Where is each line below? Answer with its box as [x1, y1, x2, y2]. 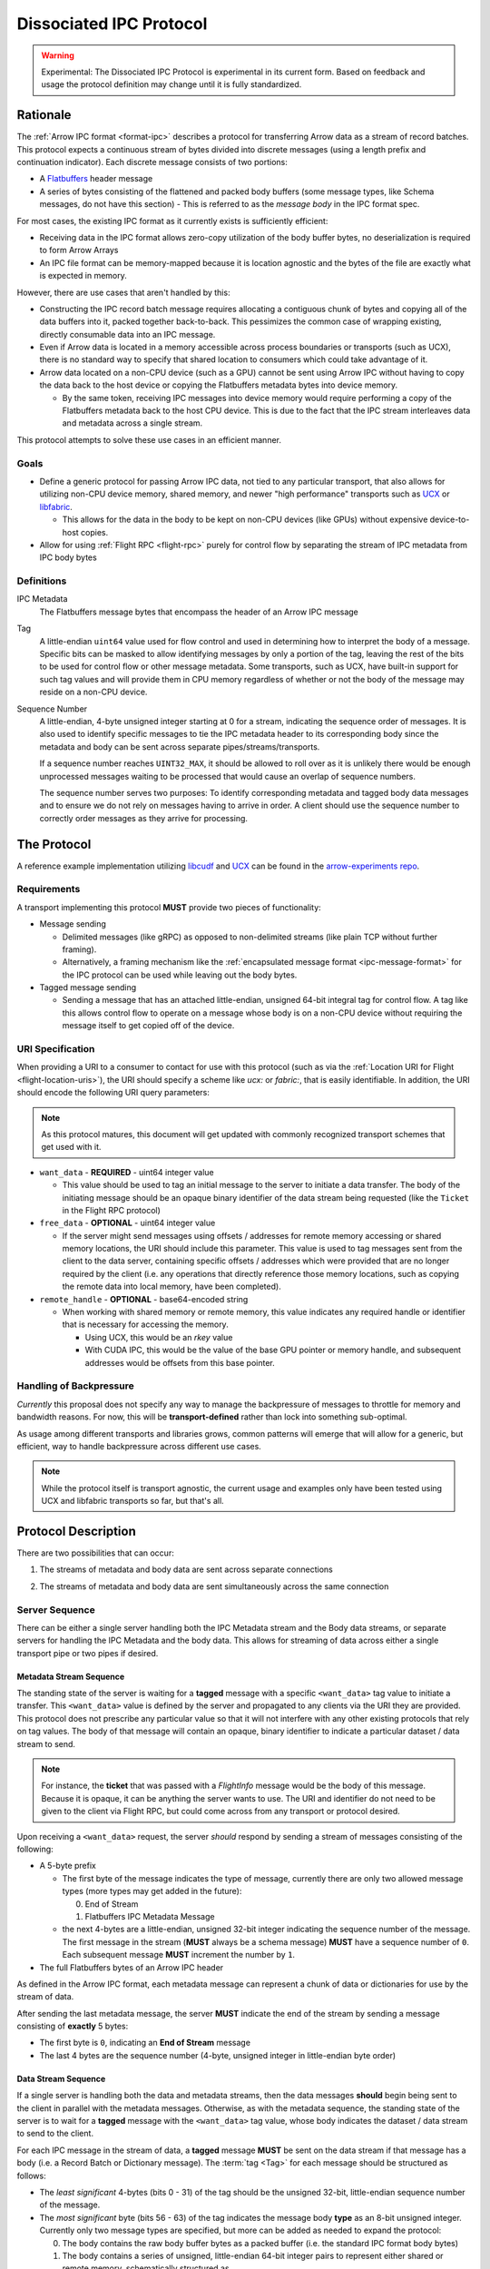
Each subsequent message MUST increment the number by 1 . [62, 1950, 295, 1960]
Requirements [16, 883, 81, 896]
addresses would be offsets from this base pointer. [84, 1357, 276, 1368]
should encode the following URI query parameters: [16, 1087, 211, 1098]
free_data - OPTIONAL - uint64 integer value [39, 1217, 216, 1229]
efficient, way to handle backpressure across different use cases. [16, 1440, 262, 1451]
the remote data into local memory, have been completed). [62, 1281, 281, 1292]
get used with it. [41, 1142, 102, 1153]
